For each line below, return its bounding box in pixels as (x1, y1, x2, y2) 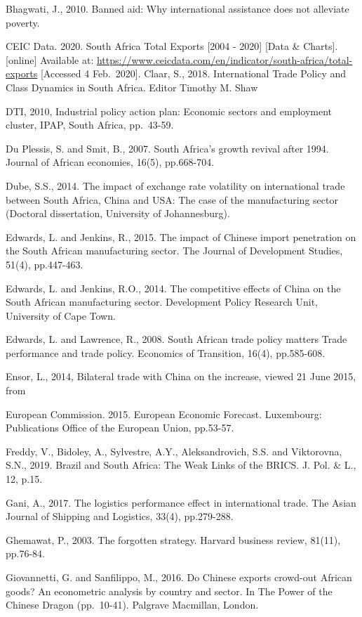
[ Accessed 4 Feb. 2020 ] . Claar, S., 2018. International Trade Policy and (40, 66, 346, 81)
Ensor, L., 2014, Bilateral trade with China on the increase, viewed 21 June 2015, (6, 369, 356, 384)
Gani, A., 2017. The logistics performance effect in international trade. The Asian (6, 495, 356, 509)
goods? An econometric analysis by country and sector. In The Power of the (6, 583, 333, 598)
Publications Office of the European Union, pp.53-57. (6, 420, 234, 435)
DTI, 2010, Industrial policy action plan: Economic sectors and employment (6, 103, 333, 118)
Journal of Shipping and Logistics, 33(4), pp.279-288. (6, 509, 234, 524)
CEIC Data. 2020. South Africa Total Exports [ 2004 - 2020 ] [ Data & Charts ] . (6, 39, 338, 53)
